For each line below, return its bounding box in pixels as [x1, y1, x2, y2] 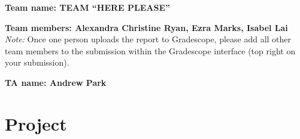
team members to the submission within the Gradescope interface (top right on [5, 44, 296, 57]
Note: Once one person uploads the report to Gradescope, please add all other [5, 33, 292, 45]
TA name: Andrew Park [5, 76, 107, 88]
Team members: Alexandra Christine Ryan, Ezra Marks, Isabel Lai [5, 21, 288, 33]
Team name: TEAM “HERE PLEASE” [5, 1, 170, 13]
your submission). [5, 56, 69, 69]
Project [5, 111, 67, 135]
